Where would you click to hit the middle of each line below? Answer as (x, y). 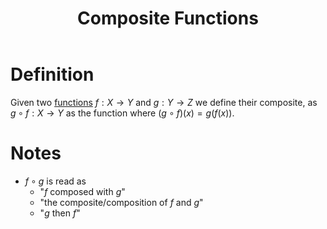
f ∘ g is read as (55, 181)
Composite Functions (168, 18)
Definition (52, 74)
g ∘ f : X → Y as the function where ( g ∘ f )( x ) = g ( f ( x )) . (122, 113)
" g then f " (60, 213)
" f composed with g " (82, 191)
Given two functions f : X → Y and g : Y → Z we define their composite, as (164, 102)
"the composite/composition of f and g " (121, 202)
